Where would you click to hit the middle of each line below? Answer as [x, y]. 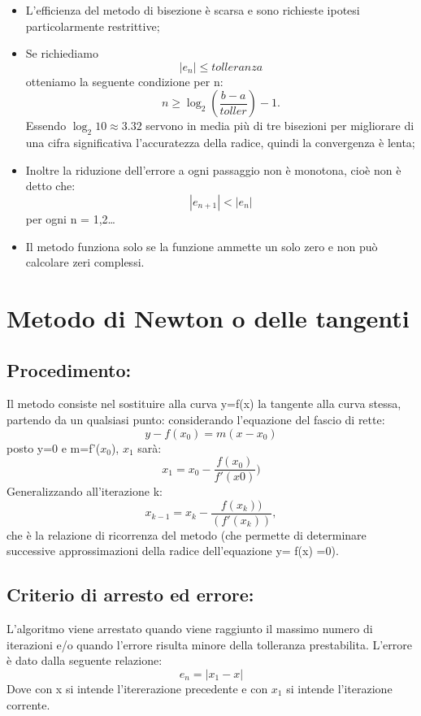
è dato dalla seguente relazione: [85, 660]
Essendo [46, 126]
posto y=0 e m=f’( [54, 447]
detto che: [50, 186]
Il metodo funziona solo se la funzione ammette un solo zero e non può [202, 246]
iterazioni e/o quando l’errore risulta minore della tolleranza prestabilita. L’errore [209, 644]
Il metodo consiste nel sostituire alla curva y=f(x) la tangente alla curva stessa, [204, 404]
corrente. [28, 704]
